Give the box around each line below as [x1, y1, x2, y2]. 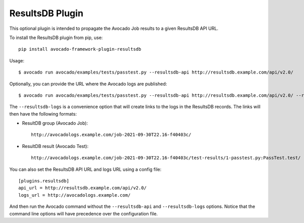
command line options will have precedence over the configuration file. [9, 210, 158, 216]
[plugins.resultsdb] [18, 178, 69, 184]
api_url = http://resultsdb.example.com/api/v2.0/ [18, 185, 147, 191]
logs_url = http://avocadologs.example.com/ [18, 192, 131, 198]
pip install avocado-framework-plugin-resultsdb [18, 46, 141, 52]
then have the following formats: [9, 110, 77, 117]
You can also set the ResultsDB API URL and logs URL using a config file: [9, 166, 162, 172]
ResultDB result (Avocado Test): [22, 143, 89, 149]
